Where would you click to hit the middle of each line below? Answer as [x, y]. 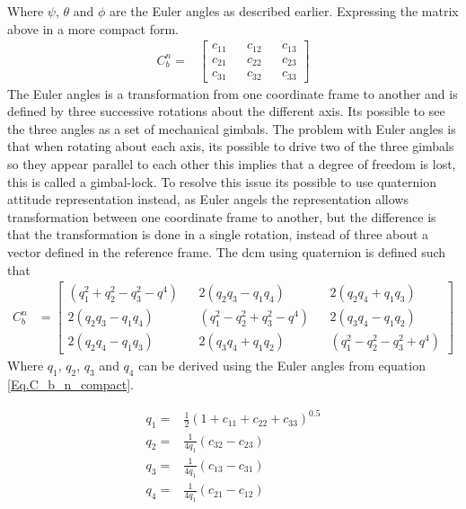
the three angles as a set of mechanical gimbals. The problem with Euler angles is [232, 128]
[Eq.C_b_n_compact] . [71, 384]
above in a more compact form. [93, 28]
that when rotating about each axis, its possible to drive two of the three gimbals [231, 146]
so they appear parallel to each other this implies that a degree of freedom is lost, [232, 164]
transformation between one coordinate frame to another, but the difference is [222, 216]
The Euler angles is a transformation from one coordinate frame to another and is [233, 93]
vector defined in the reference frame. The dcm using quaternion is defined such [227, 252]
